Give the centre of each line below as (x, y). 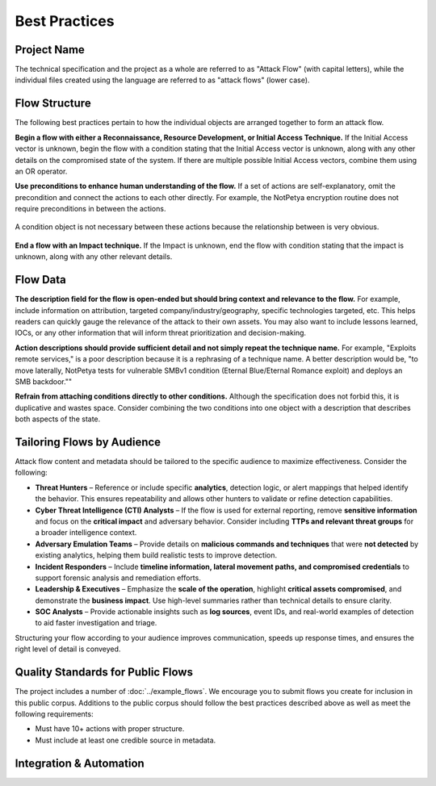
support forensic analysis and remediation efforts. (118, 578)
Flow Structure (53, 104)
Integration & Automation (80, 763)
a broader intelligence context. (86, 533)
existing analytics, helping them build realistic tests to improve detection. (156, 555)
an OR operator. (41, 171)
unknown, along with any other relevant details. (94, 257)
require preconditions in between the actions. (90, 209)
